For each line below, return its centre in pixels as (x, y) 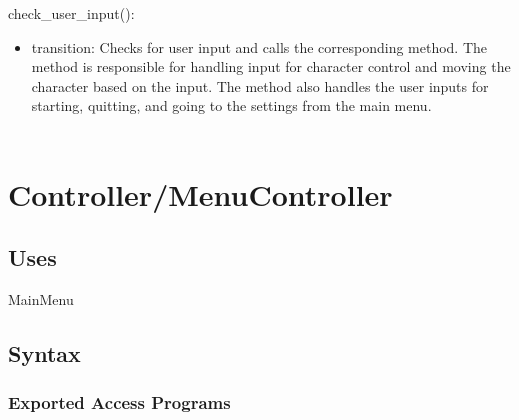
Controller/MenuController (200, 193)
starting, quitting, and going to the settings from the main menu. (231, 105)
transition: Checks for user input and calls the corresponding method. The (259, 46)
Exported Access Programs (119, 402)
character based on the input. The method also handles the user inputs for (260, 85)
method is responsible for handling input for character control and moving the (271, 66)
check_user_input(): (71, 13)
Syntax (44, 353)
